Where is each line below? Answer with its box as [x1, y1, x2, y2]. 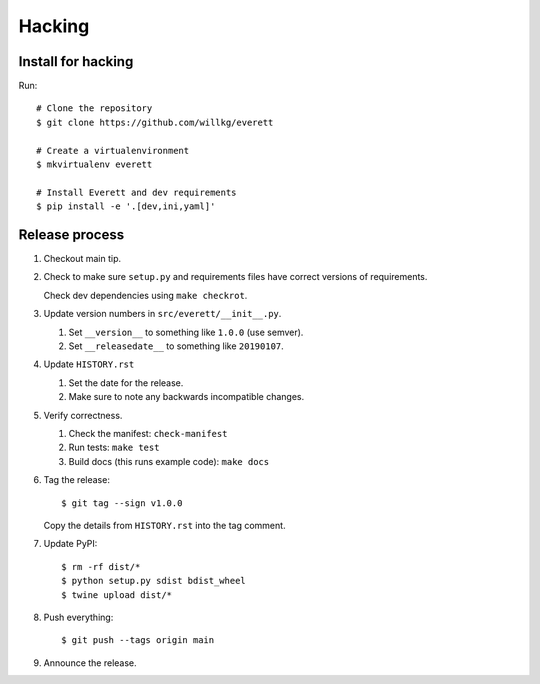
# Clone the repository [36, 103, 153, 114]
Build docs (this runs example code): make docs [68, 455, 270, 467]
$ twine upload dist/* [61, 589, 173, 600]
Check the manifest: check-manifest [68, 428, 228, 439]
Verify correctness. [43, 409, 123, 421]
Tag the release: [43, 474, 110, 486]
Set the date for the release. [68, 376, 184, 389]
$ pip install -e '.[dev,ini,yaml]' [36, 201, 216, 212]
